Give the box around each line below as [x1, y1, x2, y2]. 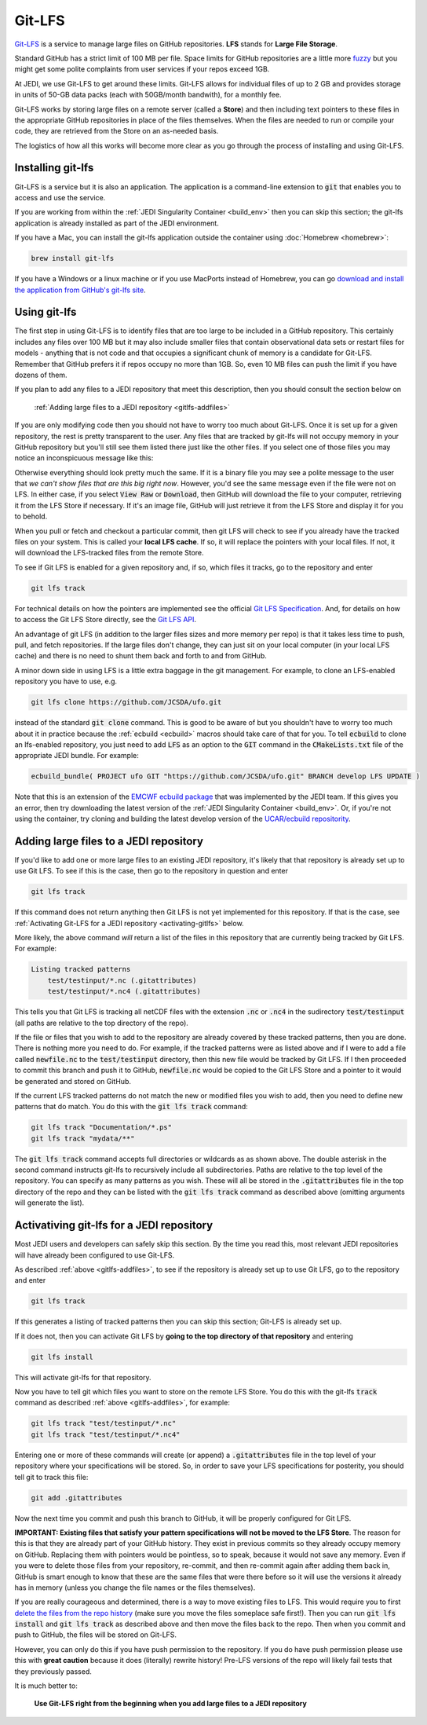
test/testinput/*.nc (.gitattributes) [47, 976, 197, 985]
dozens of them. [14, 370, 68, 379]
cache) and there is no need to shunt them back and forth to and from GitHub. [14, 651, 267, 661]
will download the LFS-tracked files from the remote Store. [14, 548, 204, 558]
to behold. [14, 511, 48, 522]
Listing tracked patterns [31, 965, 131, 974]
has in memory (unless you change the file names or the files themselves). [14, 1583, 256, 1592]
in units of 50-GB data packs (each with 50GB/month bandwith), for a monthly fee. [14, 90, 282, 100]
